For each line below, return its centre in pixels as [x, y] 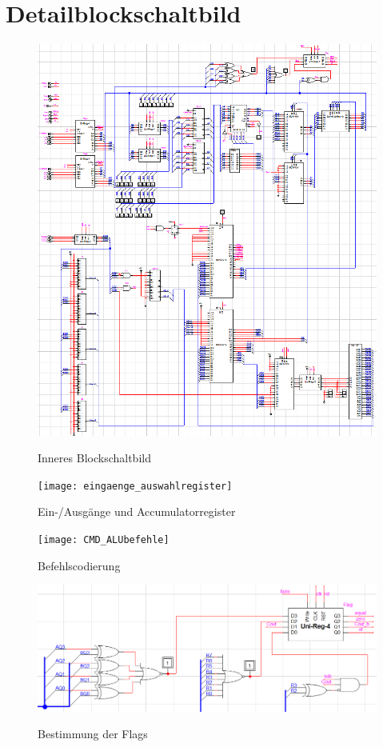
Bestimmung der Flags [93, 734]
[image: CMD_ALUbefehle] [104, 539]
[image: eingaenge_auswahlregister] [135, 486]
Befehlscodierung [79, 565]
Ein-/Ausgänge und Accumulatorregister [137, 511]
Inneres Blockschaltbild [94, 458]
